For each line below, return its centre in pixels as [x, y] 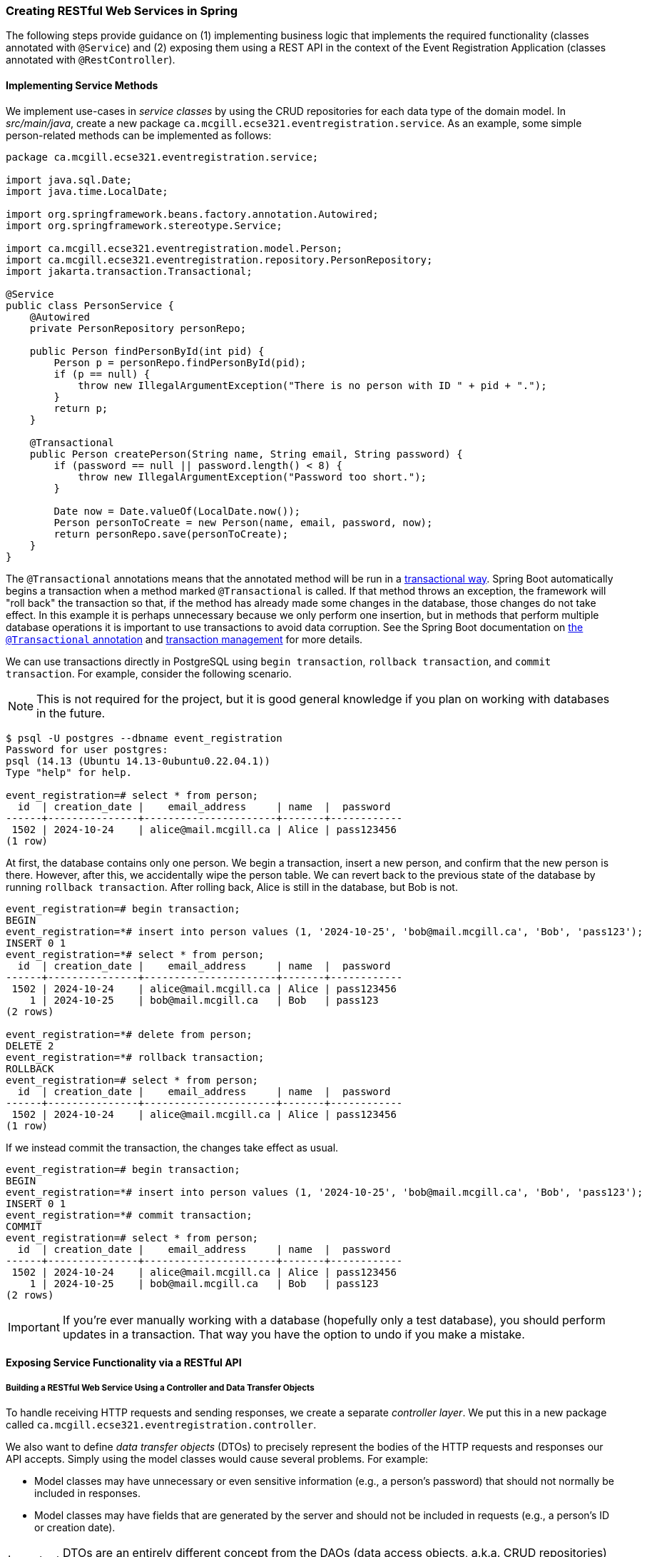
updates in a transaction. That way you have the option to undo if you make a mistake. [294, 1334]
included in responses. [87, 1493]
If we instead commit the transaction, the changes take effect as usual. [172, 1147]
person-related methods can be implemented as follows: [139, 135]
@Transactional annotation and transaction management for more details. [184, 639]
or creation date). [75, 1527]
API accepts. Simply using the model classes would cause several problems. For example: [217, 1458]
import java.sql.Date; [69, 180]
